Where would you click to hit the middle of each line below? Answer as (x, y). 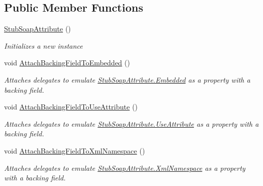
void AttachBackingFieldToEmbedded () (67, 63)
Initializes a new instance (43, 45)
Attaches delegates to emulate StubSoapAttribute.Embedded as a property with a (127, 79)
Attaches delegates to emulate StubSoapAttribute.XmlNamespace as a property (125, 168)
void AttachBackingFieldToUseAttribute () (71, 107)
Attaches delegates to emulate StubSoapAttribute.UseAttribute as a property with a (131, 123)
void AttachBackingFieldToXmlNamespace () (75, 150)
